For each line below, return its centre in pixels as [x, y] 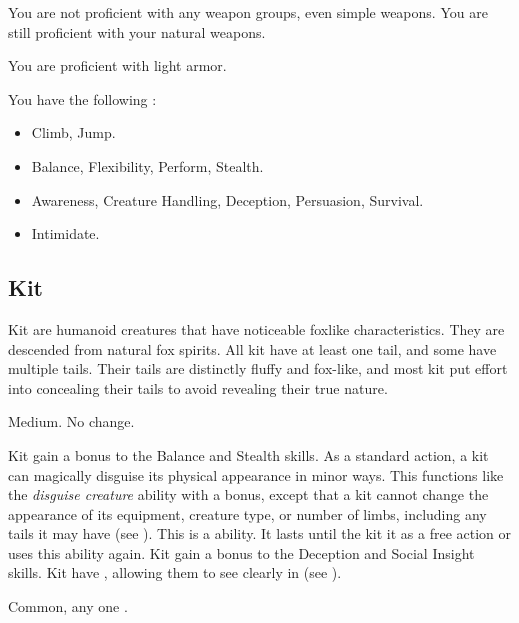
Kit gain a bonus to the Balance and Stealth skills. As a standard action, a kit [248, 454]
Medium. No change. [71, 421]
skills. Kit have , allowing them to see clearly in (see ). [175, 572]
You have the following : [82, 98]
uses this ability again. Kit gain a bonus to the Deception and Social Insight [241, 552]
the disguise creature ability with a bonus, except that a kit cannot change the [248, 494]
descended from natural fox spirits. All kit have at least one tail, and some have [252, 348]
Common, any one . [68, 606]
